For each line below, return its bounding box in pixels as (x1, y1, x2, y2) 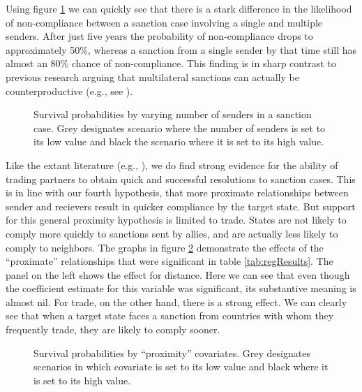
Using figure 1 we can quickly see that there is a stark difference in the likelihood (6, 1, 352, 15)
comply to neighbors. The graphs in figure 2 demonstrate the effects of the (6, 240, 324, 254)
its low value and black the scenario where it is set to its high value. (33, 134, 324, 149)
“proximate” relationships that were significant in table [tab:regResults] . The (6, 254, 333, 268)
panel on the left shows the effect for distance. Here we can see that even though (6, 267, 350, 282)
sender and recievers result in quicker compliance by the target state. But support (6, 198, 356, 213)
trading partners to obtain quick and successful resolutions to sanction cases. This (6, 171, 356, 186)
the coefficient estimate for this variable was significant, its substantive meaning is (6, 281, 356, 296)
